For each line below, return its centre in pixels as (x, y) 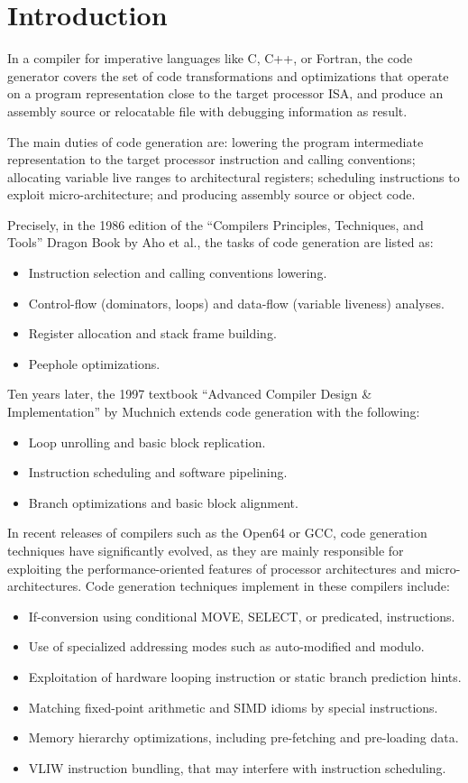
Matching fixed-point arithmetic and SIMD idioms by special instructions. (233, 707)
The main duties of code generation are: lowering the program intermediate (216, 141)
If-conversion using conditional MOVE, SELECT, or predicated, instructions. (242, 616)
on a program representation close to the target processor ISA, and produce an (225, 93)
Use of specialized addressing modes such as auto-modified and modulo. (226, 646)
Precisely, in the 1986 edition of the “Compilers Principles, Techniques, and (216, 224)
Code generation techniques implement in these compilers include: (267, 586)
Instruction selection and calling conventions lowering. (178, 273)
